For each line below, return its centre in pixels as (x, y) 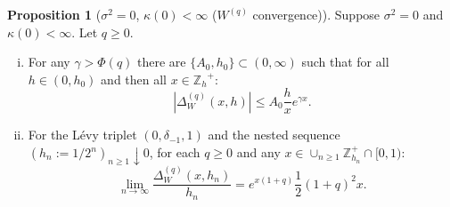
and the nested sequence (274, 135)
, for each (175, 152)
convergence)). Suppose (316, 14)
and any (258, 152)
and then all (134, 79)
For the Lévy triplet (82, 135)
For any (49, 62)
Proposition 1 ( (54, 14)
